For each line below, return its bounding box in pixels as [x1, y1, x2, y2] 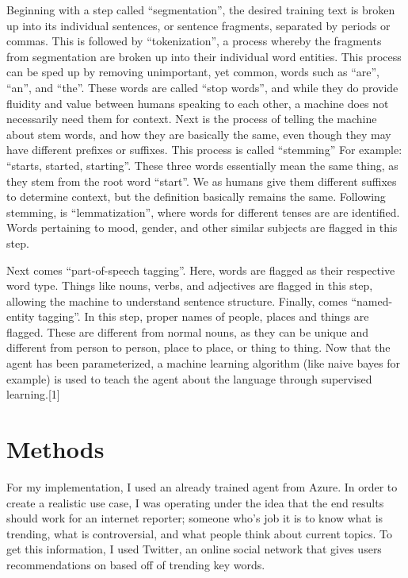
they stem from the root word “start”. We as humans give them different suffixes [6, 172, 397, 189]
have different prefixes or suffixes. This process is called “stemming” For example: [6, 141, 402, 158]
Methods [6, 433, 105, 465]
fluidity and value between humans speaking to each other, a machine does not [6, 94, 389, 111]
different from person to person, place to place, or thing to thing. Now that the [6, 339, 391, 356]
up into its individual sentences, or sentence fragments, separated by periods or [6, 17, 391, 33]
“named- [351, 292, 393, 309]
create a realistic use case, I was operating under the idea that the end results [6, 494, 384, 511]
